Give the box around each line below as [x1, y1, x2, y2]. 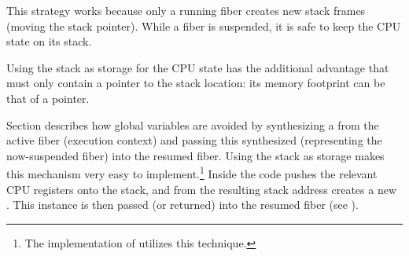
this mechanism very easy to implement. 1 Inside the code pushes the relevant [6, 163, 378, 181]
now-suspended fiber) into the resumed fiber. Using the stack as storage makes [6, 147, 385, 163]
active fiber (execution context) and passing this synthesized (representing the [6, 132, 382, 148]
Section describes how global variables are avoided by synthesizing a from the [6, 116, 379, 133]
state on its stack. [6, 33, 92, 49]
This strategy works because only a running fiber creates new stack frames [6, 2, 366, 18]
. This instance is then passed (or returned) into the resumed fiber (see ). [6, 196, 359, 213]
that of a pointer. [6, 90, 90, 106]
